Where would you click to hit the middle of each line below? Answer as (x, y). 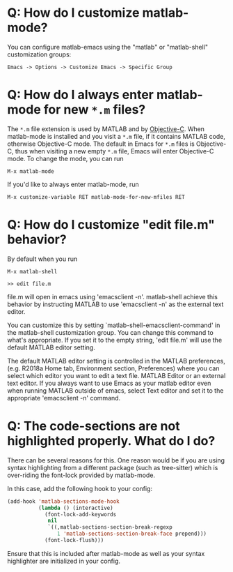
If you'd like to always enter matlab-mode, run (73, 184)
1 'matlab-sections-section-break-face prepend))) (132, 534)
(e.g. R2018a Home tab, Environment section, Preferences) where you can (113, 368)
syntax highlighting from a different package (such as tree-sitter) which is (113, 467)
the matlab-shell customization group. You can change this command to (110, 332)
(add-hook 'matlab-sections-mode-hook (63, 501)
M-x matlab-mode (31, 171)
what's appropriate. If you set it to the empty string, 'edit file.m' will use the (115, 340)
